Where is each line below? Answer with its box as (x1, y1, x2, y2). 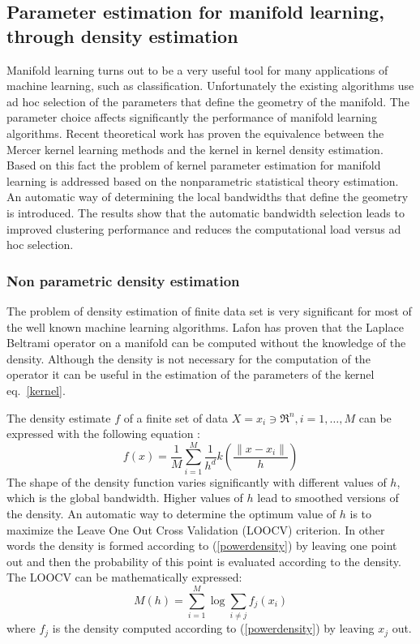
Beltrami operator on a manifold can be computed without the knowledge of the (6, 334, 406, 351)
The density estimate (6, 409, 111, 426)
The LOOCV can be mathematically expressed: (6, 569, 242, 586)
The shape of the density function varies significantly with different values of (6, 473, 387, 490)
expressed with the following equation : (6, 425, 200, 442)
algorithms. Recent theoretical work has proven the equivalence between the (6, 124, 384, 141)
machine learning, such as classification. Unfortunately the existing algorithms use (6, 77, 414, 94)
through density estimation (6, 23, 238, 48)
